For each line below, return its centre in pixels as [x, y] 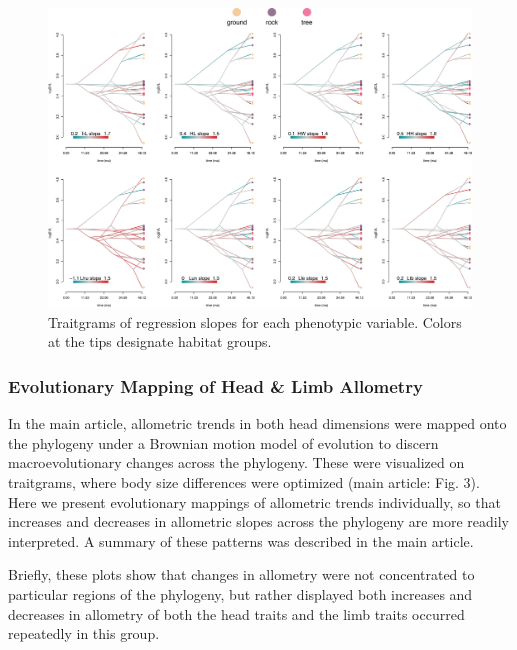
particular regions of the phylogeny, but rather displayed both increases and [240, 593]
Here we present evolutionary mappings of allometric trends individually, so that [254, 501]
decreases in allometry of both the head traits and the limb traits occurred [236, 613]
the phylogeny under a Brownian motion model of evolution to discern [223, 442]
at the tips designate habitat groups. [160, 341]
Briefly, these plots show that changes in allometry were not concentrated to [241, 574]
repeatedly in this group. [84, 633]
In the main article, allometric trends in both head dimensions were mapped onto [257, 423]
